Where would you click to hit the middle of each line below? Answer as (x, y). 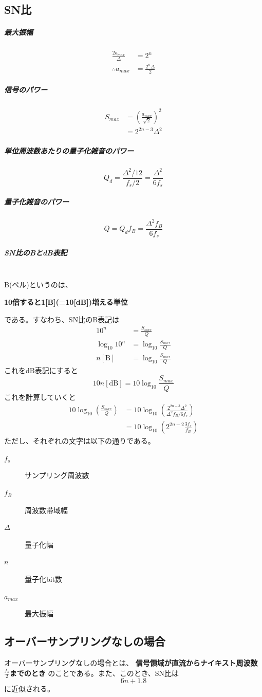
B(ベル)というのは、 (38, 285)
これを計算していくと (40, 397)
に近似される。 (29, 689)
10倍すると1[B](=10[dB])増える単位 (66, 301)
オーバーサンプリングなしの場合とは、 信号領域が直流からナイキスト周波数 (131, 662)
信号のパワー (26, 90)
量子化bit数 (44, 579)
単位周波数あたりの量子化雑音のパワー (69, 151)
